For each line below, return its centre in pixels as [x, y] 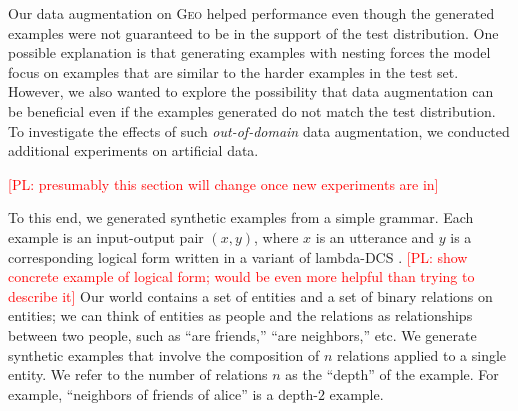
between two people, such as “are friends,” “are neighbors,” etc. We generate [242, 334]
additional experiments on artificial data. [133, 150]
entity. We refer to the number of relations [138, 374]
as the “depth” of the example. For [392, 374]
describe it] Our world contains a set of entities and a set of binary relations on [250, 295]
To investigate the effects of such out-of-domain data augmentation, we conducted [259, 130]
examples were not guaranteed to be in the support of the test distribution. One [253, 32]
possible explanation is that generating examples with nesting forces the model [249, 52]
